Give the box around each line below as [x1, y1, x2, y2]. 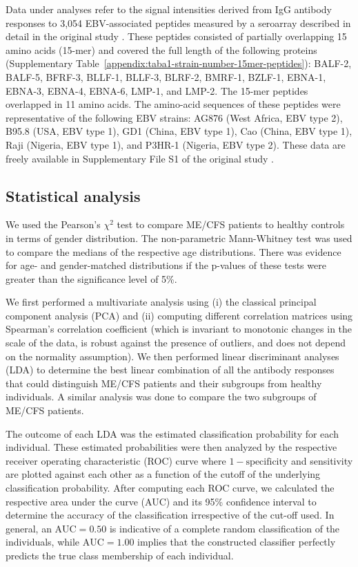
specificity [246, 456, 288, 467]
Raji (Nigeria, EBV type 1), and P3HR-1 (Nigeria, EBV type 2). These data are [6, 137, 346, 151]
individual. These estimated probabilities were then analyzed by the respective [6, 440, 337, 454]
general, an [6, 521, 52, 535]
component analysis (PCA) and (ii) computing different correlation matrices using [6, 308, 353, 322]
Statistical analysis [6, 185, 141, 206]
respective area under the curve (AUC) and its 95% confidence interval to [6, 494, 317, 508]
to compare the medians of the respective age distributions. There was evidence [6, 244, 341, 259]
